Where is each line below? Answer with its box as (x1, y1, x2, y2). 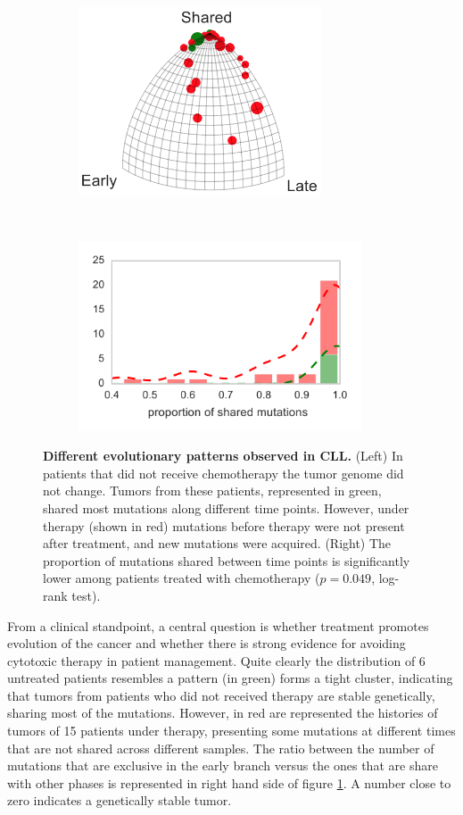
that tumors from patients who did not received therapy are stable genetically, (7, 686, 435, 704)
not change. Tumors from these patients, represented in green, (43, 481, 382, 500)
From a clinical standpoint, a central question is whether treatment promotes (7, 616, 429, 635)
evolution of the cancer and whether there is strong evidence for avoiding (7, 634, 406, 653)
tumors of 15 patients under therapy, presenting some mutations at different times (7, 721, 456, 740)
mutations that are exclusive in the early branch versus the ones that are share (7, 756, 438, 775)
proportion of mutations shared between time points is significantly (43, 551, 410, 570)
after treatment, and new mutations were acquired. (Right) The (43, 534, 392, 553)
